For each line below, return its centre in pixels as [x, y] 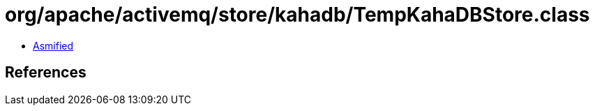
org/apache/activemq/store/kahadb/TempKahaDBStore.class [297, 15]
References [46, 73]
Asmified [53, 45]
